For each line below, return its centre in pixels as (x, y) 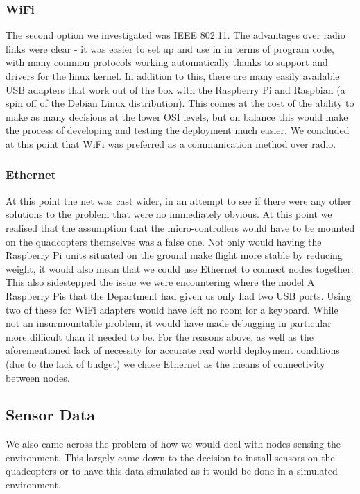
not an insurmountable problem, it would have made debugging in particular (169, 323)
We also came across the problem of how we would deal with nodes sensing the (173, 444)
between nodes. (38, 377)
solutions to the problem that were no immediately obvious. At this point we (169, 214)
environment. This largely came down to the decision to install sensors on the (170, 457)
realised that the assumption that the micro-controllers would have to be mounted (180, 227)
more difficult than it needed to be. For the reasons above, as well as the (160, 336)
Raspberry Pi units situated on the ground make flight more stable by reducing (174, 255)
